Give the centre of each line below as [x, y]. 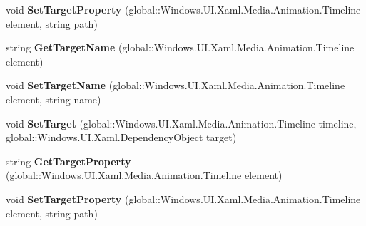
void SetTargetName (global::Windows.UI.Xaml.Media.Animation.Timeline [176, 85]
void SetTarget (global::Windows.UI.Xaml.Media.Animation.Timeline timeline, [181, 123]
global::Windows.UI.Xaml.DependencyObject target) [121, 137]
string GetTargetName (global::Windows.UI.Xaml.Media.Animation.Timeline [180, 47]
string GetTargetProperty [68, 161]
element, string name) [54, 99]
